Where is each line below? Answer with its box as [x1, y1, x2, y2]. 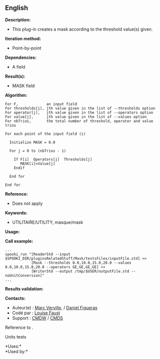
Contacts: [5, 295, 26, 301]
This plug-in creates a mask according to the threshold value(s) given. [12, 26, 153, 32]
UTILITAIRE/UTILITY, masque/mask [12, 219, 84, 225]
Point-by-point [12, 45, 41, 51]
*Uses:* [5, 343, 22, 349]
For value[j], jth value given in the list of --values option [5, 114, 147, 119]
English [5, 4, 28, 12]
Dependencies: [5, 54, 37, 60]
